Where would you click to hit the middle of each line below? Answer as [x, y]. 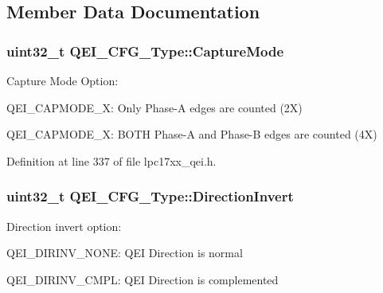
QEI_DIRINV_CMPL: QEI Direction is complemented [143, 279]
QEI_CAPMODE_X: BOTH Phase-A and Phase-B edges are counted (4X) [192, 134]
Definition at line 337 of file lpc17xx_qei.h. [111, 160]
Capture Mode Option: [63, 80]
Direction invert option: [64, 226]
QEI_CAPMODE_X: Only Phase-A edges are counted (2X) [154, 107]
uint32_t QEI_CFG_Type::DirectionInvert [150, 196]
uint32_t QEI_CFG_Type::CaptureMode [145, 51]
